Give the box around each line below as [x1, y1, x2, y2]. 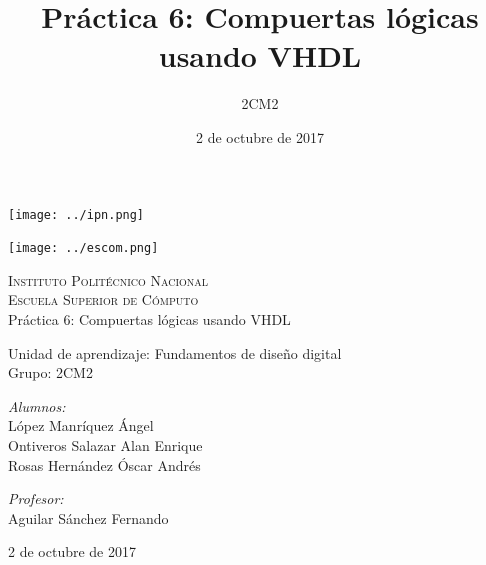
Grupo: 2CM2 [8, 362, 93, 383]
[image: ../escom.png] [8, 241, 159, 256]
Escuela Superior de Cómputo [8, 289, 199, 310]
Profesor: [8, 488, 64, 509]
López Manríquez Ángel [8, 415, 154, 436]
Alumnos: [8, 395, 66, 416]
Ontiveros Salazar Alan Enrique [8, 434, 203, 455]
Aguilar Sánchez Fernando [8, 507, 169, 528]
